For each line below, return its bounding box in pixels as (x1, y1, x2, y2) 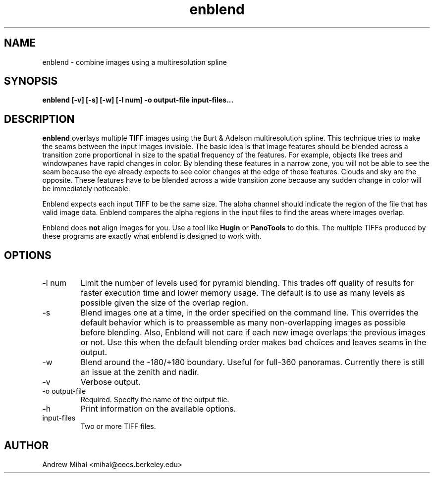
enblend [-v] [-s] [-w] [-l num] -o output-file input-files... (42, 96, 234, 105)
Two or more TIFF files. (80, 422, 156, 431)
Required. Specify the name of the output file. (80, 395, 229, 404)
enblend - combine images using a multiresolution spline (42, 57, 227, 66)
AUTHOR (4, 439, 49, 452)
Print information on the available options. (80, 404, 236, 414)
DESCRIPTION (4, 112, 75, 125)
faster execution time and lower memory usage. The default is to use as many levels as (80, 288, 405, 298)
